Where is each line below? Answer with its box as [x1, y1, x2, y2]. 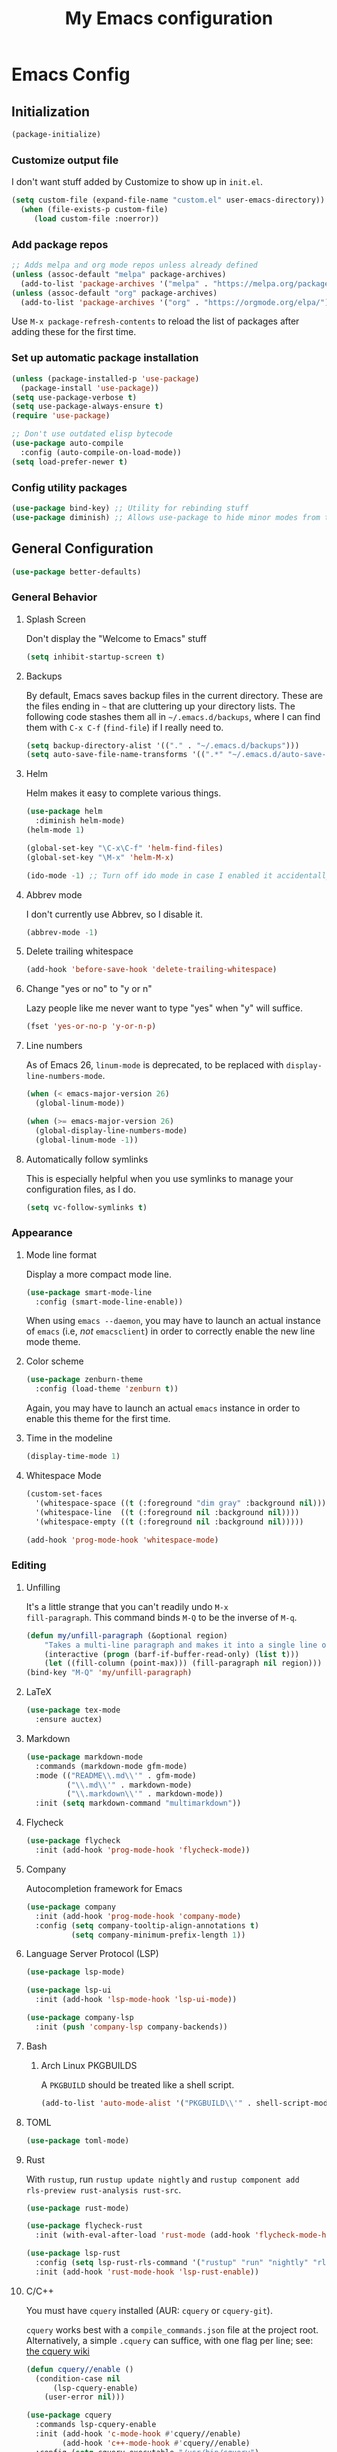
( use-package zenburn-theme [25, 1375, 143, 1385]
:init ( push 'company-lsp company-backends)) [35, 2022, 228, 2032]
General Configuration [11, 540, 154, 557]
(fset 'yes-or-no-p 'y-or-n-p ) [25, 1022, 157, 1032]
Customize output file [11, 153, 119, 167]
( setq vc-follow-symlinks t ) [25, 1202, 148, 1212]
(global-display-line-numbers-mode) [35, 1125, 188, 1136]
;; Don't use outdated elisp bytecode [11, 429, 173, 439]
